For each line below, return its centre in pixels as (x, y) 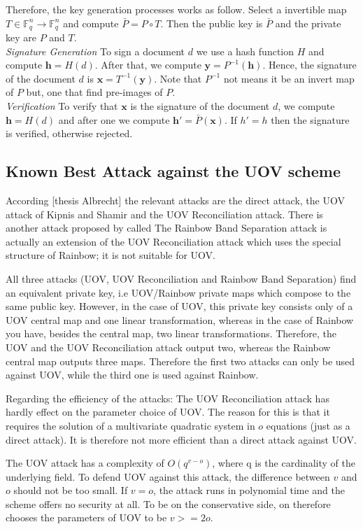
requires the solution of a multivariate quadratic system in (130, 425)
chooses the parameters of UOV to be (86, 517)
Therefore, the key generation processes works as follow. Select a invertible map (176, 9)
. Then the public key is (212, 23)
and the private (308, 23)
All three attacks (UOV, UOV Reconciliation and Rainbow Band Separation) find (181, 278)
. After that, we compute (148, 65)
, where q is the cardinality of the (284, 463)
